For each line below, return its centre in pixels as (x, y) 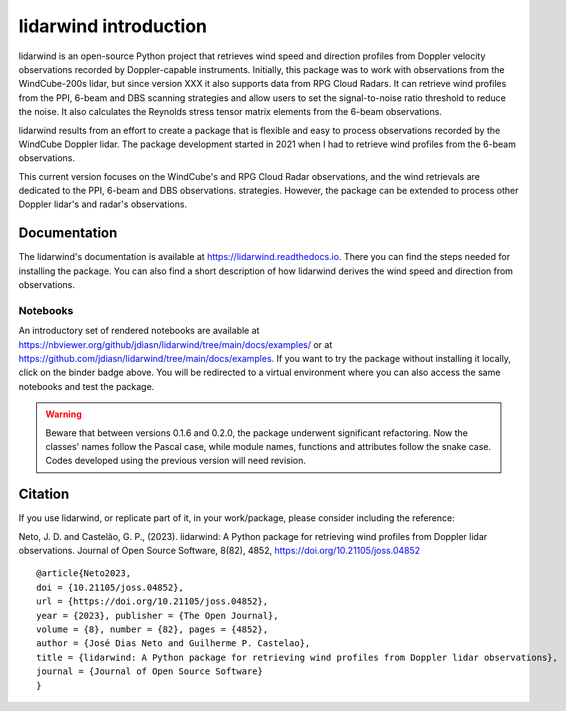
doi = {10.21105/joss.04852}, (110, 587)
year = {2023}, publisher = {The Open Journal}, (157, 615)
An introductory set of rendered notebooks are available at (139, 331)
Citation (44, 494)
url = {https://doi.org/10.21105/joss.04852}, (152, 601)
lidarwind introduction (112, 26)
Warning (63, 414)
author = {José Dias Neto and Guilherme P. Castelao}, (173, 643)
